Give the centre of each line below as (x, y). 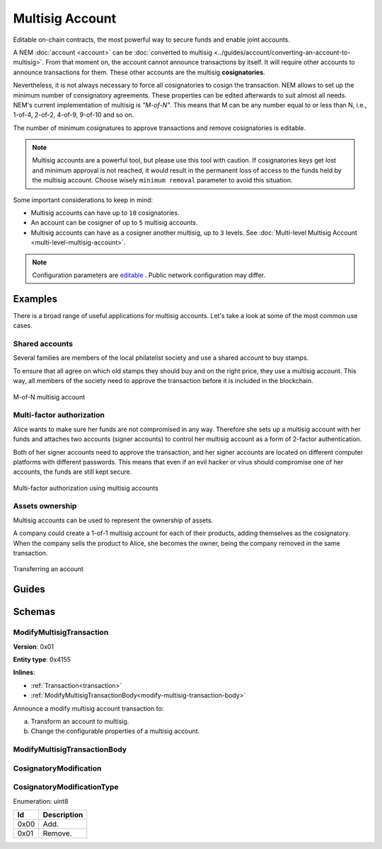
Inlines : (24, 672)
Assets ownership (45, 506)
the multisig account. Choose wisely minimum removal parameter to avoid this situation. (162, 180)
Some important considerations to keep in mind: (83, 200)
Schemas (34, 612)
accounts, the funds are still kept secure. (73, 472)
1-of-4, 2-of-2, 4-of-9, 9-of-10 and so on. (74, 115)
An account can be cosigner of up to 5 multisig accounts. (114, 223)
